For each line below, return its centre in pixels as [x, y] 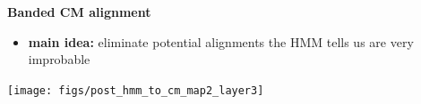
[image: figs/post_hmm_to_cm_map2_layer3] [136, 90]
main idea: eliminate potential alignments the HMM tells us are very [221, 41]
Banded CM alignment [79, 12]
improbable [59, 59]
